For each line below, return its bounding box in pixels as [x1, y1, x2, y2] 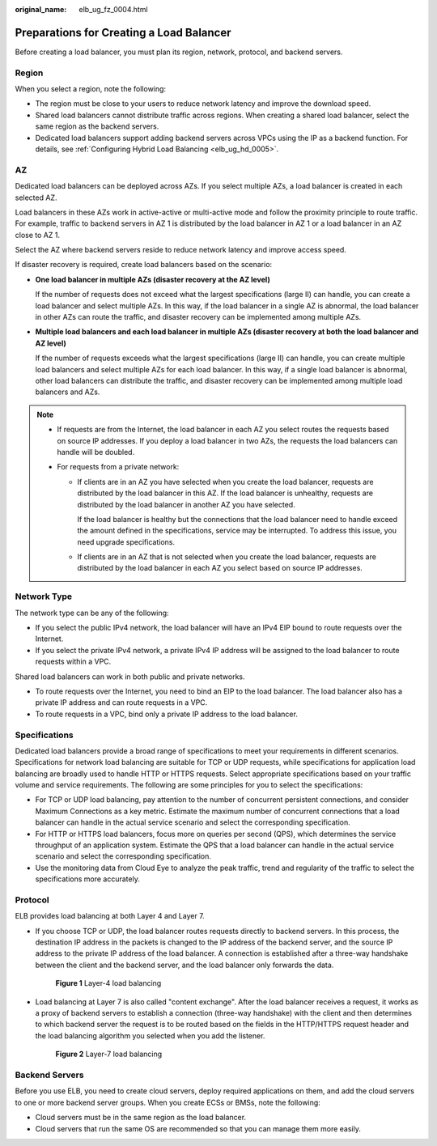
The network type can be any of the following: [15, 608, 169, 618]
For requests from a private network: [57, 462, 180, 472]
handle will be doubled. [57, 447, 135, 456]
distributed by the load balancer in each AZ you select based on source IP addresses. [77, 563, 363, 573]
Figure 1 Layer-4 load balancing [55, 978, 162, 988]
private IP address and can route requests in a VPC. [35, 698, 208, 707]
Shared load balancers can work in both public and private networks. [15, 672, 246, 681]
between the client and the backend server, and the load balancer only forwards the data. [35, 960, 334, 970]
